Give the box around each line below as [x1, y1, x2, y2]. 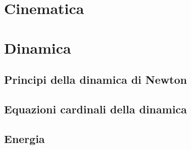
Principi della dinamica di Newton [4, 72, 187, 87]
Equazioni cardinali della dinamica [4, 101, 187, 116]
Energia [4, 130, 45, 146]
